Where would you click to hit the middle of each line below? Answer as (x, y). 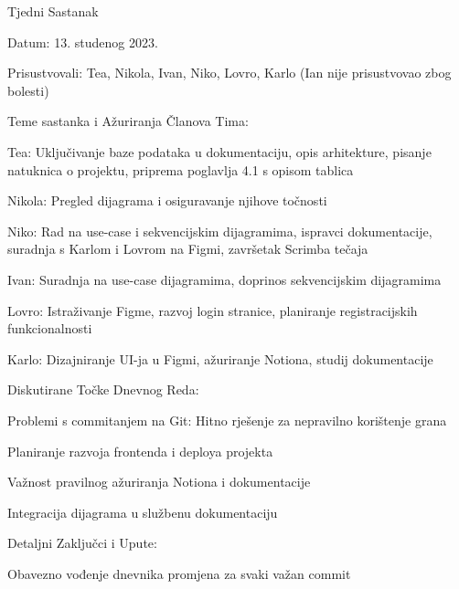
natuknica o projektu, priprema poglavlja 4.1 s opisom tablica (181, 169)
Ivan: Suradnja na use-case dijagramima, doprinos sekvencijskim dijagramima (224, 279)
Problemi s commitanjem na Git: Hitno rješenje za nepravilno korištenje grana (227, 420)
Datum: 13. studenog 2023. (83, 42)
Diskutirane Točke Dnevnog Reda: (103, 389)
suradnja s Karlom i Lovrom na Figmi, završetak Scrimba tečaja (188, 249)
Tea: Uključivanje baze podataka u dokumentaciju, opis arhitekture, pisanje (219, 151)
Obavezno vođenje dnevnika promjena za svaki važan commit (179, 573)
